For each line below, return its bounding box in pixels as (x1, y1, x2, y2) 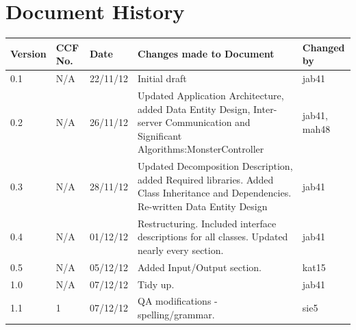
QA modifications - (138, 294, 218, 308)
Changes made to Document (138, 47, 275, 61)
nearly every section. (138, 242, 224, 257)
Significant (138, 128, 182, 142)
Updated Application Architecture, (138, 88, 284, 102)
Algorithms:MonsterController (138, 142, 264, 156)
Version (10, 47, 47, 61)
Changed (302, 40, 345, 54)
